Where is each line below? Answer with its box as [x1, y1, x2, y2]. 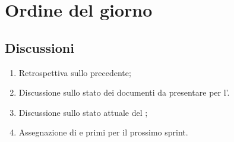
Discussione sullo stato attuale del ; [18, 106, 148, 118]
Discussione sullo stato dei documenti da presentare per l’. [18, 86, 230, 99]
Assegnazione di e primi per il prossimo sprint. [18, 126, 188, 138]
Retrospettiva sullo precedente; [18, 66, 131, 78]
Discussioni [5, 38, 74, 56]
